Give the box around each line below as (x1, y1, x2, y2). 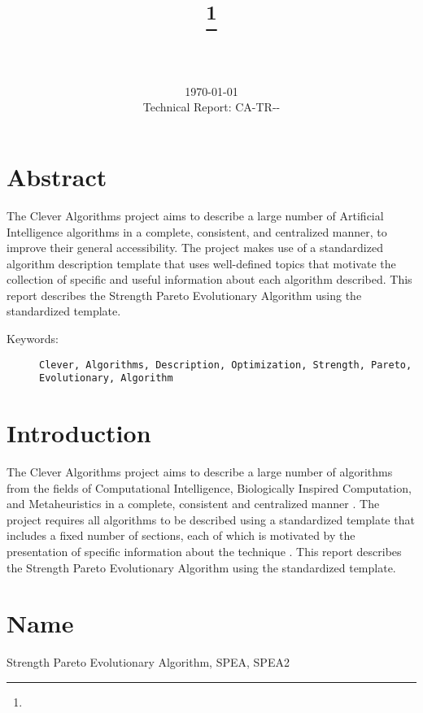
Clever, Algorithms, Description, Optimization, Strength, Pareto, (39, 359, 412, 371)
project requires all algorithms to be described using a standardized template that (7, 511, 415, 528)
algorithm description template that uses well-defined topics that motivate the (7, 254, 396, 272)
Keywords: (7, 330, 59, 347)
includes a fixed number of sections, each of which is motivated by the (7, 527, 355, 544)
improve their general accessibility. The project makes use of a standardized (7, 239, 383, 256)
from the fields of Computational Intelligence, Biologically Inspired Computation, (7, 479, 412, 496)
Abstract (7, 159, 107, 193)
